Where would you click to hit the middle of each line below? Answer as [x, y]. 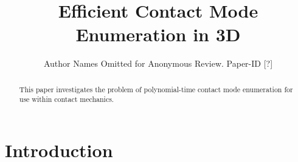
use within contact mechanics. [67, 99]
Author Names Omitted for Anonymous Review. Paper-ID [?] [158, 63]
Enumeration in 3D [158, 34]
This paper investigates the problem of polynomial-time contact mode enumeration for [156, 89]
